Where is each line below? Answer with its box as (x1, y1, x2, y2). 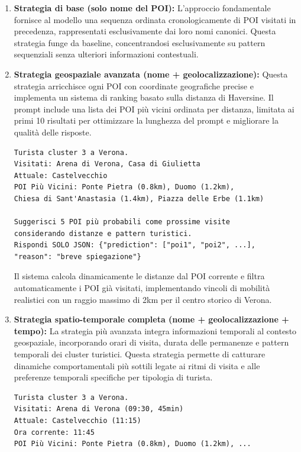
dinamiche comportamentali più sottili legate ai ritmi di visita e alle (14, 359, 260, 372)
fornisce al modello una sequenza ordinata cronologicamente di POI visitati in (14, 13, 296, 25)
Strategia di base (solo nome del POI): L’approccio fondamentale (14, 2, 271, 14)
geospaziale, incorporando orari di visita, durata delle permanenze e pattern (14, 336, 289, 348)
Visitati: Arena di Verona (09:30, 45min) (14, 405, 184, 414)
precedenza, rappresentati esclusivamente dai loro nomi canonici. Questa (14, 25, 276, 37)
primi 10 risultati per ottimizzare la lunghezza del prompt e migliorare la (14, 114, 279, 127)
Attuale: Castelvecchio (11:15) (14, 417, 141, 425)
